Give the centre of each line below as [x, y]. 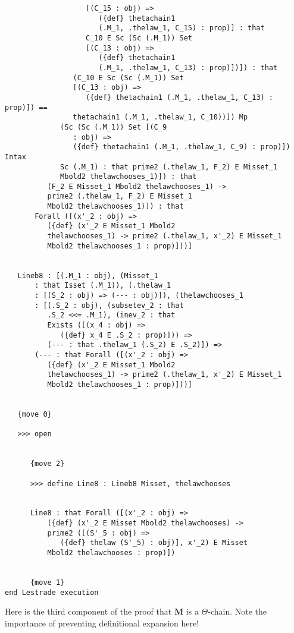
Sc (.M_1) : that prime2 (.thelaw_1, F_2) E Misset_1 [169, 167]
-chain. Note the [237, 611]
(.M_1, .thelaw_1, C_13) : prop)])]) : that [188, 67]
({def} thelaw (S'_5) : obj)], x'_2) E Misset [154, 543]
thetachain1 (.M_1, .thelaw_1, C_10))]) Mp [160, 117]
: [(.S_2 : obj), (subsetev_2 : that [109, 305]
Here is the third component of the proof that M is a [102, 611]
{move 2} [47, 464]
